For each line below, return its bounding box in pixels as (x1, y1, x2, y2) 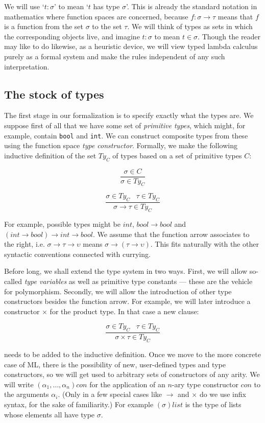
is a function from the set (4, 21, 83, 32)
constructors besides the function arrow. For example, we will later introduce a (4, 296, 251, 307)
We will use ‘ (4, 1, 44, 11)
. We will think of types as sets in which (127, 21, 253, 32)
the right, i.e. (4, 239, 45, 249)
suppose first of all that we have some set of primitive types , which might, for (4, 120, 246, 130)
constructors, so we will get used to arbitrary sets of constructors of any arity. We (4, 369, 260, 380)
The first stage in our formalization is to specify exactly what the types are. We (4, 110, 254, 121)
